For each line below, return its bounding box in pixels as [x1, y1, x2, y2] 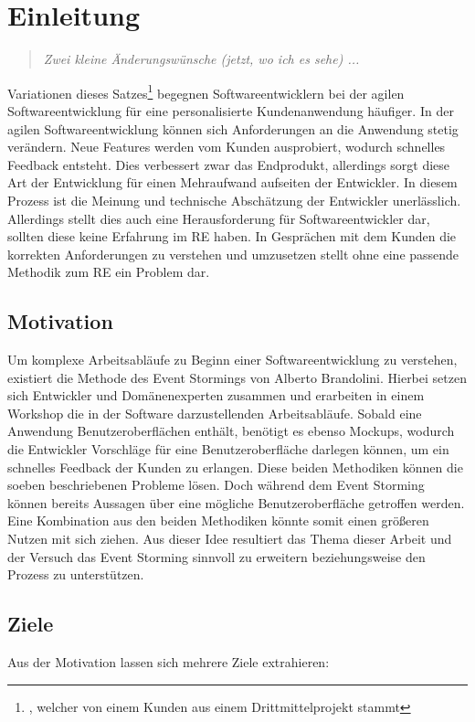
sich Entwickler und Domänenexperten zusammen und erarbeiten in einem [7, 386, 425, 405]
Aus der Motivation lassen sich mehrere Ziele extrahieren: [7, 653, 330, 672]
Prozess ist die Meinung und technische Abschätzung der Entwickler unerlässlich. [7, 190, 461, 209]
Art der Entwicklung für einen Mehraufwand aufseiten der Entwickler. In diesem [7, 173, 458, 192]
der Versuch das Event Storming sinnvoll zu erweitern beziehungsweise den [7, 547, 426, 566]
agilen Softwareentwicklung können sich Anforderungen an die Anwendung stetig [7, 119, 459, 138]
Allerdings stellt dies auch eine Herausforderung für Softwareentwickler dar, [7, 208, 430, 228]
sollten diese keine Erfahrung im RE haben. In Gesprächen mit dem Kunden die [7, 227, 457, 246]
